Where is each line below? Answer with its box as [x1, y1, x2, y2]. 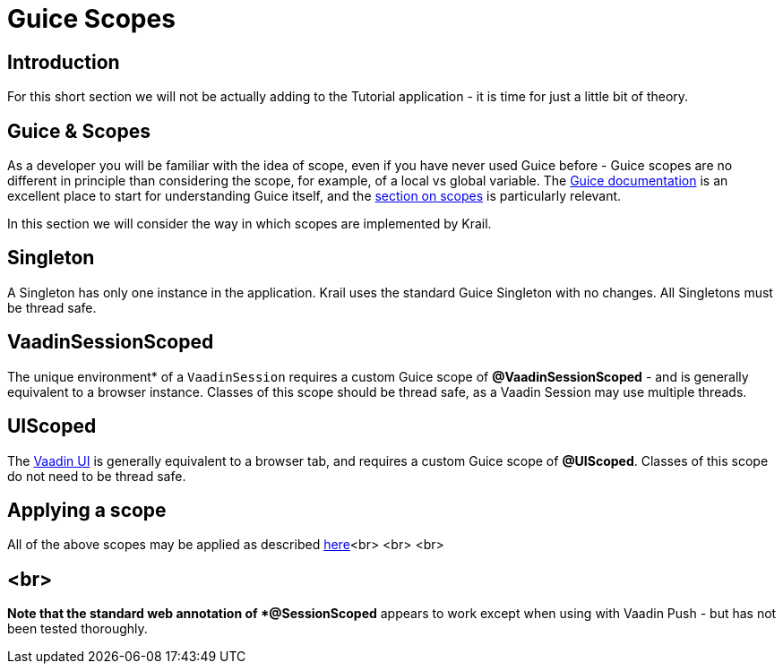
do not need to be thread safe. [7, 468, 186, 484]
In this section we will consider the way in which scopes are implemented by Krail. [7, 216, 492, 232]
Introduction [7, 50, 120, 73]
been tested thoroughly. [7, 621, 148, 637]
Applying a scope [7, 498, 167, 521]
